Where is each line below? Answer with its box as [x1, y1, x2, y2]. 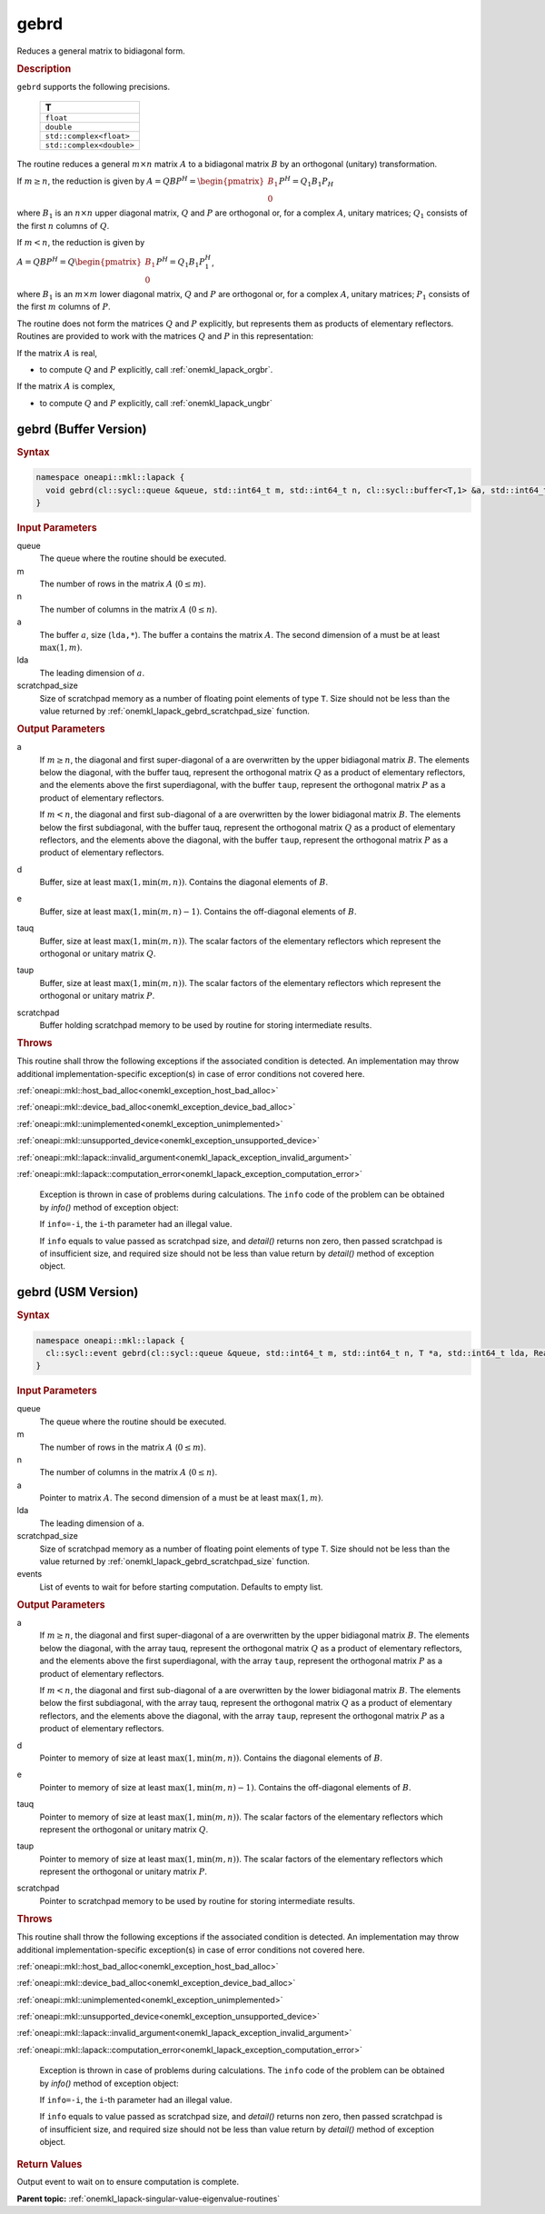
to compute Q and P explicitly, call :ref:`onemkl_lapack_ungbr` [39, 397, 272, 408]
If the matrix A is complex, [16, 381, 115, 392]
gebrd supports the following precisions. [16, 81, 171, 92]
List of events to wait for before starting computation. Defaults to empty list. [39, 1581, 323, 1592]
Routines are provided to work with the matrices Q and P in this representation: [16, 331, 313, 342]
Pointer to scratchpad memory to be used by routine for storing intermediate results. [39, 1895, 356, 1906]
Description [16, 62, 72, 75]
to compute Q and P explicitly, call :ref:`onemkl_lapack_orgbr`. [39, 364, 273, 375]
